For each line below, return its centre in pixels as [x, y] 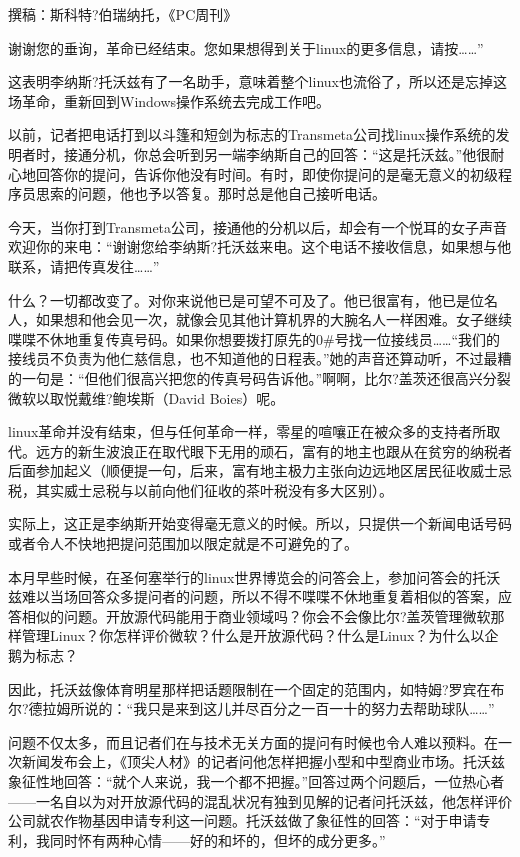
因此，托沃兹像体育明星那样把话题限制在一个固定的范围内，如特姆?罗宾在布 [256, 688]
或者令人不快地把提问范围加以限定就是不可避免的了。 [183, 543]
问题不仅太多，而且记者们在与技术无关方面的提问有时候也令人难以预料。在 [253, 741]
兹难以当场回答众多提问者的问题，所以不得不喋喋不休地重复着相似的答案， [253, 596]
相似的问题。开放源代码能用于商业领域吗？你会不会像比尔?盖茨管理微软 [256, 615]
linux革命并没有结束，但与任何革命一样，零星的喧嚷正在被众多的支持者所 [247, 431]
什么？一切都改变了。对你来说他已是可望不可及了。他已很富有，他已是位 [246, 299]
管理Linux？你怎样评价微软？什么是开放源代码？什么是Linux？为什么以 [253, 635]
